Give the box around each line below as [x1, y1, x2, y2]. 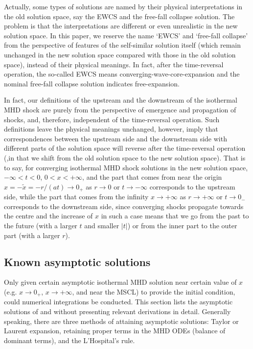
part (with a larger [4, 230, 60, 240]
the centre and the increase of [4, 211, 93, 221]
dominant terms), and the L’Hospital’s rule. [4, 335, 135, 345]
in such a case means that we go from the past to [101, 211, 249, 221]
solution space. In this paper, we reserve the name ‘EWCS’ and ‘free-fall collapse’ [4, 30, 248, 40]
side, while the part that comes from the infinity [4, 191, 149, 202]
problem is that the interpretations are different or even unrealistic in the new [4, 21, 238, 31]
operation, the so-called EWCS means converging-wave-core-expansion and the [4, 69, 240, 79]
